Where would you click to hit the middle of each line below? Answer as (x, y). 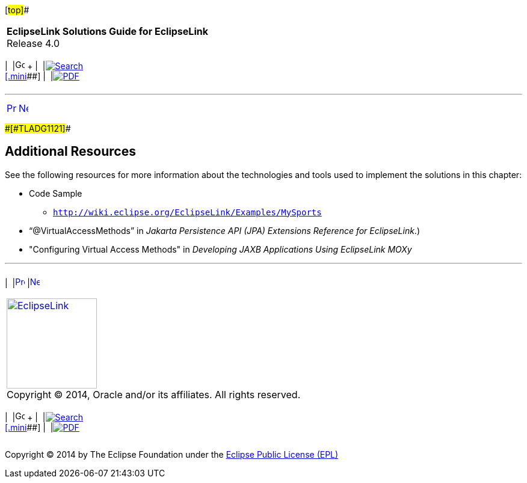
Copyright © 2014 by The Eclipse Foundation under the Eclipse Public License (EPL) (172, 454)
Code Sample (56, 193)
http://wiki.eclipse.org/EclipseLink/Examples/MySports (187, 212)
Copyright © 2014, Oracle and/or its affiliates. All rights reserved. (154, 394)
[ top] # (17, 10)
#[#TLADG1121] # (38, 128)
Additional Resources (70, 152)
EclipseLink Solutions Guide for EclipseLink (107, 31)
